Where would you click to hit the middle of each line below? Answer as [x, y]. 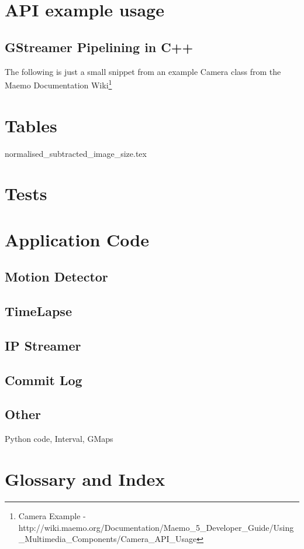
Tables [31, 125]
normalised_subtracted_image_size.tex [76, 153]
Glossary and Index [85, 479]
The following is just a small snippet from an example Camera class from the [143, 71]
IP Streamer [43, 345]
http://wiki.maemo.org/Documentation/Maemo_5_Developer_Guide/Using [156, 527]
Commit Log [44, 380]
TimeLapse [38, 311]
